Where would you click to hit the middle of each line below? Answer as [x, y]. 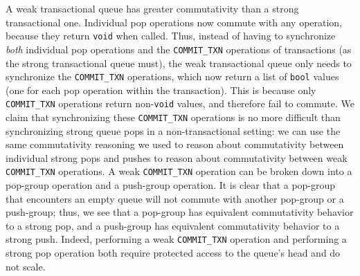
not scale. [26, 266]
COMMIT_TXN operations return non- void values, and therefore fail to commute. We [180, 103]
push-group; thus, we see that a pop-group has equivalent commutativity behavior [180, 212]
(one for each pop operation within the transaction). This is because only [161, 90]
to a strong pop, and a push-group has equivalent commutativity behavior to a [173, 225]
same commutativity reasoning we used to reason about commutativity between [175, 144]
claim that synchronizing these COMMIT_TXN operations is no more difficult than [173, 117]
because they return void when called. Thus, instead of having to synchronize [171, 36]
